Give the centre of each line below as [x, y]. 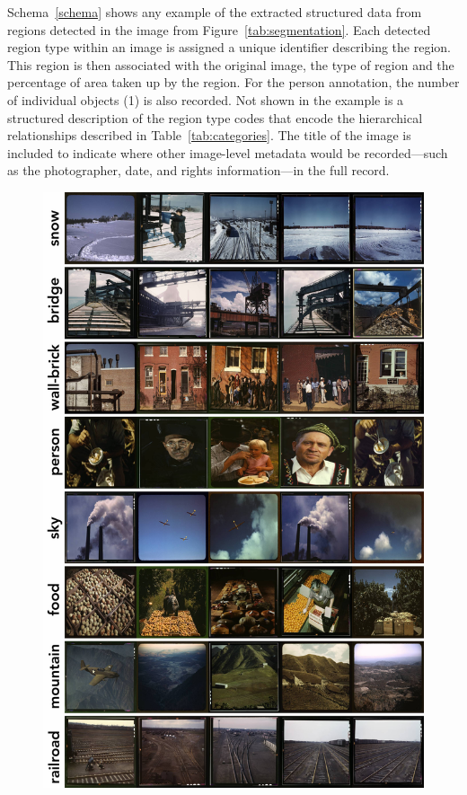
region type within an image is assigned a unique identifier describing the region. [229, 47]
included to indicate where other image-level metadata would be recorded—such [228, 152]
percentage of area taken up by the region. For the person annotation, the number [233, 82]
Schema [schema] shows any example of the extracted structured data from [215, 12]
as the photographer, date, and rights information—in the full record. [198, 170]
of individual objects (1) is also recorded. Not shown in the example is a [206, 99]
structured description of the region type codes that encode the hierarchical [215, 117]
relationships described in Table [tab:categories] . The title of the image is [209, 135]
